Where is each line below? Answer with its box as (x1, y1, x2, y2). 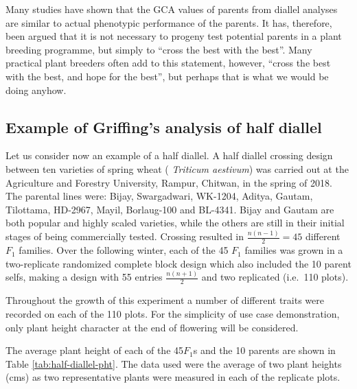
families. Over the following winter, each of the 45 (19, 243, 229, 257)
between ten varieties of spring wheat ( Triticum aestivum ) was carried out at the (5, 161, 349, 176)
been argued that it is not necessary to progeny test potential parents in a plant (5, 29, 342, 43)
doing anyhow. (5, 82, 67, 97)
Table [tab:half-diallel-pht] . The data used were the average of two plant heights (5, 356, 342, 370)
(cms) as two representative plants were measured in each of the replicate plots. (5, 370, 341, 384)
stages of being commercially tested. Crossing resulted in (5, 229, 244, 244)
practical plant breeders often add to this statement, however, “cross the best (5, 56, 331, 70)
